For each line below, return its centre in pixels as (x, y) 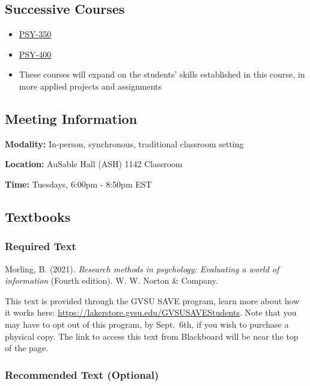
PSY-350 (35, 34)
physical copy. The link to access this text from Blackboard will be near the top (152, 336)
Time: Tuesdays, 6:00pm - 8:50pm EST (78, 184)
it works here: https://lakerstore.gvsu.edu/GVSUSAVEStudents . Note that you (151, 312)
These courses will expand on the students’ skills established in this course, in (162, 74)
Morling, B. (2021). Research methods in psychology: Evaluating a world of (142, 268)
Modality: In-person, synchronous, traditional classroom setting (124, 143)
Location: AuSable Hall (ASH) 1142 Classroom (94, 164)
